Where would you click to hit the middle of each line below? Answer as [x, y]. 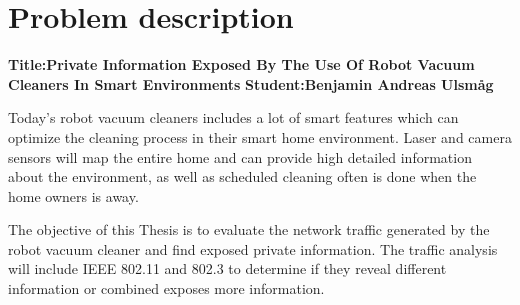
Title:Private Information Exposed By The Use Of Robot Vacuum [241, 64]
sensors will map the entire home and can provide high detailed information [240, 156]
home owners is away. [73, 195]
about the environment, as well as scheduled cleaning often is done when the [242, 176]
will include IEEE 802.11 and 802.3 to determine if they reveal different [227, 268]
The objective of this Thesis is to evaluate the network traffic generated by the [249, 229]
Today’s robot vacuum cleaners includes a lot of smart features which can [233, 117]
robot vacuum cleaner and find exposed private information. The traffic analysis [253, 248]
